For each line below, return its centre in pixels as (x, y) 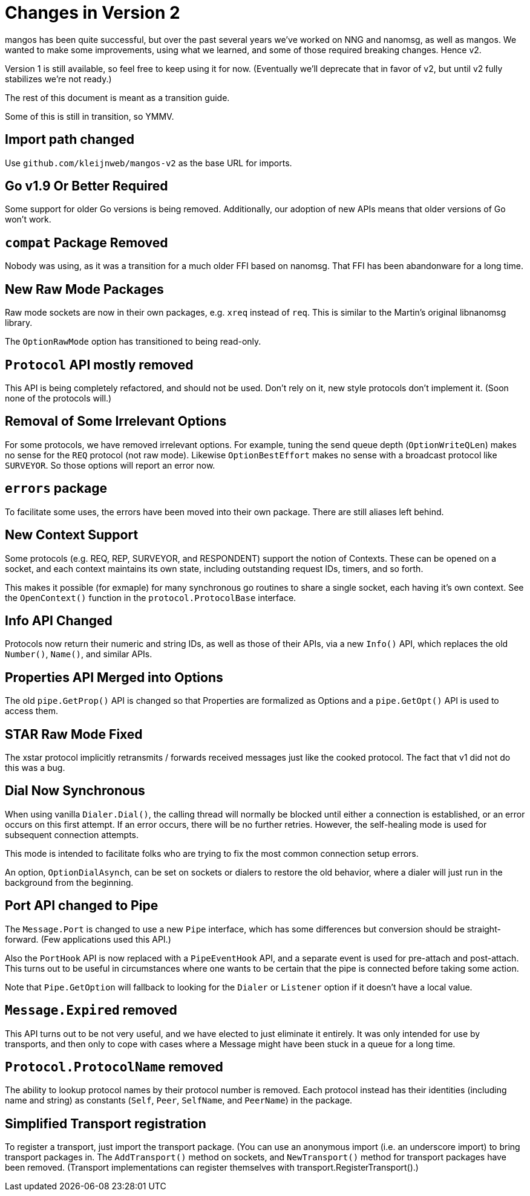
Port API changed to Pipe (82, 906)
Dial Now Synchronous (75, 791)
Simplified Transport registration (106, 1123)
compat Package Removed (87, 242)
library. (19, 323)
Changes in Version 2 (93, 13)
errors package (56, 489)
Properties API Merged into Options (114, 677)
